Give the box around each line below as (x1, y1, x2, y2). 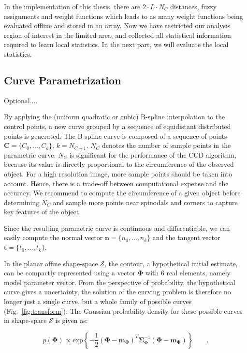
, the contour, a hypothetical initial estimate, (104, 258, 238, 268)
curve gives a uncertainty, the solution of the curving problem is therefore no (4, 287, 231, 297)
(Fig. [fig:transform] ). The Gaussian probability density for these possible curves (4, 305, 243, 316)
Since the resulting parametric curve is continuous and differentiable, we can (4, 223, 230, 233)
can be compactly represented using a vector (4, 268, 136, 278)
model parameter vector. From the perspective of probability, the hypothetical (4, 277, 235, 287)
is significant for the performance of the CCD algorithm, (69, 149, 236, 160)
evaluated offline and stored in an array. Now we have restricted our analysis (4, 20, 231, 31)
